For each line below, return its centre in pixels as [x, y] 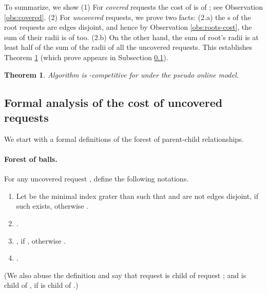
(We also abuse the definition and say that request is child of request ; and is [125, 275]
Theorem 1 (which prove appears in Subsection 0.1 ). [86, 57]
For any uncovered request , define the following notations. [97, 179]
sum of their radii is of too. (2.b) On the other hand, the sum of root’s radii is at [131, 37]
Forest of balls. [31, 159]
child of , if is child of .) [41, 285]
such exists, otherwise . [52, 206]
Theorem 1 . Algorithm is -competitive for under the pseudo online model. [121, 74]
